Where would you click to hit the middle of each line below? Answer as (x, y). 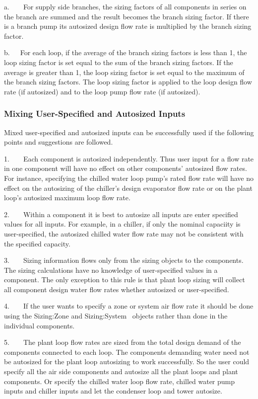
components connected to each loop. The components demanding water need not (127, 352)
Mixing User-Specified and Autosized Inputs (95, 114)
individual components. (39, 325)
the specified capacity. (37, 243)
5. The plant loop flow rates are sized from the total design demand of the (123, 342)
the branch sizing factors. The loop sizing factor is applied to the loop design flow (128, 82)
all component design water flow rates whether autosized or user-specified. (117, 289)
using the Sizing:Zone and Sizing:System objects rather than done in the (116, 316)
